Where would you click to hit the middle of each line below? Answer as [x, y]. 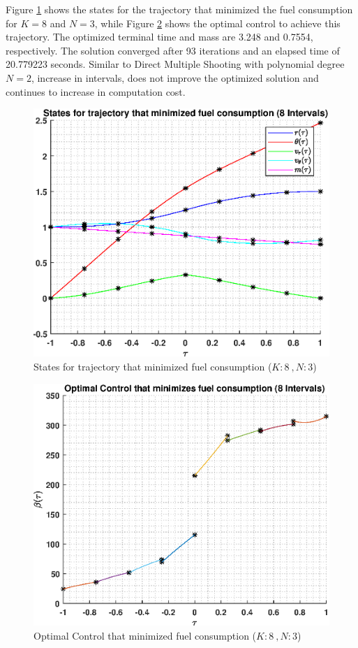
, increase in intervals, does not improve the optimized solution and [175, 77]
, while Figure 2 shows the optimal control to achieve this [217, 23]
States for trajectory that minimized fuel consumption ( [153, 366]
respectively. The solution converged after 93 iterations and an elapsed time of [173, 50]
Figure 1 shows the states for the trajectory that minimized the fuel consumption [179, 9]
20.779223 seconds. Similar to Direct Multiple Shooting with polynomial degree [175, 64]
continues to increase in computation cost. [96, 91]
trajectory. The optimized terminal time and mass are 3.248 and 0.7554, [159, 37]
